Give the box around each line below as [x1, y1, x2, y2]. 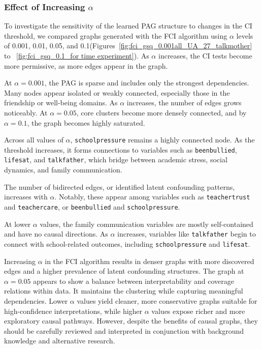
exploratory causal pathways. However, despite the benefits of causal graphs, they [4, 315, 258, 326]
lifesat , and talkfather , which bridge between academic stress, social [4, 154, 227, 165]
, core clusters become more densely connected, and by [76, 107, 247, 118]
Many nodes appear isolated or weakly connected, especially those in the [4, 87, 230, 98]
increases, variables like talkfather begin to [117, 228, 256, 239]
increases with [4, 191, 48, 202]
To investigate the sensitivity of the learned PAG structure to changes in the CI [4, 20, 252, 31]
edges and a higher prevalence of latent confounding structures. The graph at [4, 266, 244, 276]
